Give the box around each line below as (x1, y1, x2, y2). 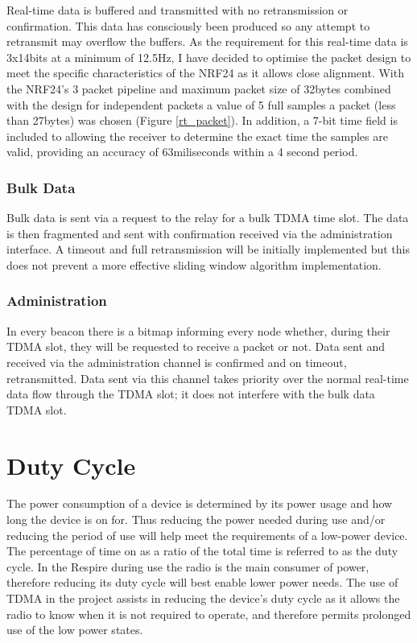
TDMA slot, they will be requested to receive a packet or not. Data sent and (6, 338, 386, 355)
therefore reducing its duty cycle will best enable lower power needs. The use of (6, 574, 398, 591)
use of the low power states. (6, 621, 143, 638)
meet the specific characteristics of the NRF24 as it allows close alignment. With (6, 64, 404, 81)
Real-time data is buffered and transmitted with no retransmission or (6, 2, 349, 18)
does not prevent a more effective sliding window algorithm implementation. (6, 256, 382, 273)
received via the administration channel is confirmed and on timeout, (6, 353, 347, 370)
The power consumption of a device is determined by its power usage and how (6, 495, 393, 512)
